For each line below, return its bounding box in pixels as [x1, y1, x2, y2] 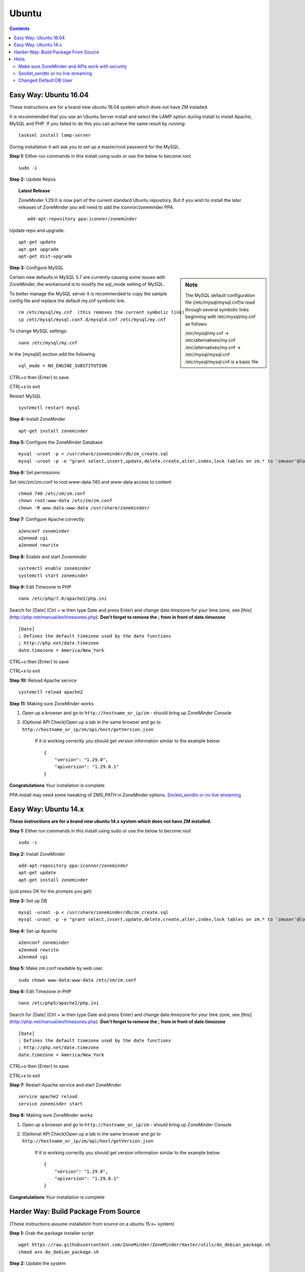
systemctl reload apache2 [18, 689, 83, 695]
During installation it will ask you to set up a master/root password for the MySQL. [9, 143, 180, 150]
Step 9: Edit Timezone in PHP [9, 584, 72, 590]
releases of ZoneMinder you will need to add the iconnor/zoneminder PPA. [18, 204, 174, 211]
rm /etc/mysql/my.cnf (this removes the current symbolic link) [18, 309, 185, 315]
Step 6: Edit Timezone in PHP [9, 989, 72, 995]
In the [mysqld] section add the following [9, 351, 95, 357]
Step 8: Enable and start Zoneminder [9, 554, 87, 560]
